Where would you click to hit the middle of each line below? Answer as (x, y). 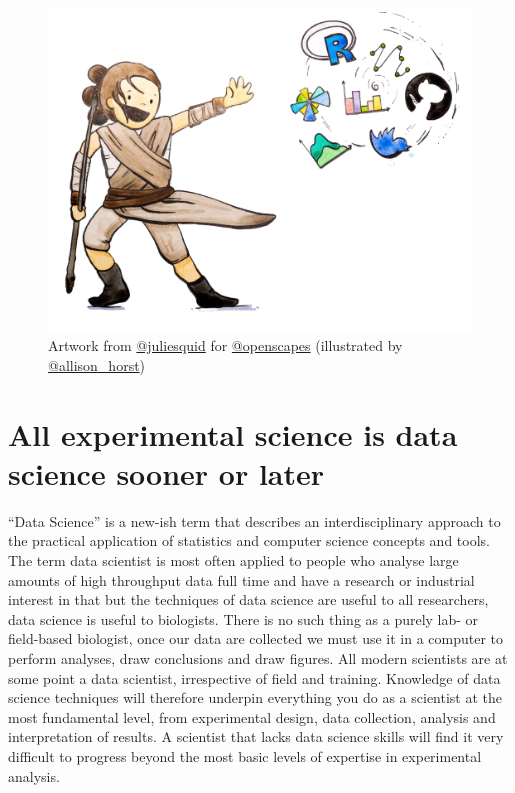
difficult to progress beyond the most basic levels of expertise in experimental (245, 756)
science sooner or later (166, 472)
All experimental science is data (233, 433)
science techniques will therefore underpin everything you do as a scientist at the (255, 697)
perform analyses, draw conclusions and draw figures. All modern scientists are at (258, 658)
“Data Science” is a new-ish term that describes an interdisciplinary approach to (254, 520)
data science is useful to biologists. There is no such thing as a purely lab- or (243, 618)
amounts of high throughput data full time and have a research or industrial (241, 579)
